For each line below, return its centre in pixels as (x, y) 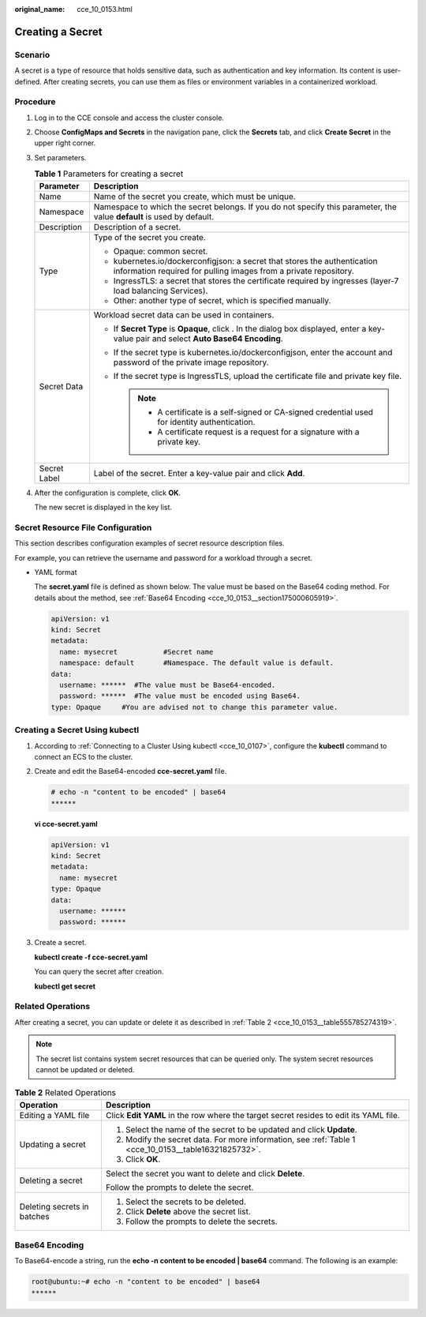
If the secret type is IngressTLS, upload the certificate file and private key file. (258, 376)
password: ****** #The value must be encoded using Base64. (180, 696)
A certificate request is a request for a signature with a (258, 432)
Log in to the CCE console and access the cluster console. (129, 118)
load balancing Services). (161, 291)
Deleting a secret (51, 1180)
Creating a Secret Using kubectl (77, 730)
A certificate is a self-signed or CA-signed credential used (265, 412)
